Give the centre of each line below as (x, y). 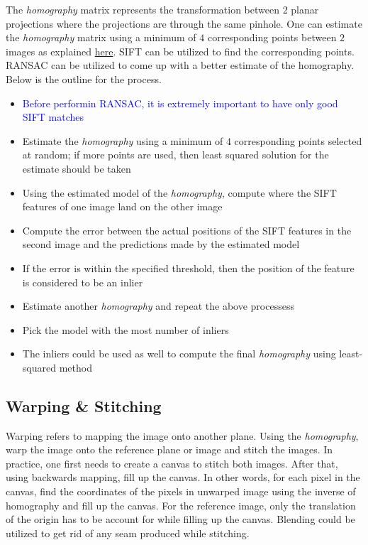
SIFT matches (53, 117)
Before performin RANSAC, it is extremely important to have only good (180, 103)
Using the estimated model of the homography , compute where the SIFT (179, 192)
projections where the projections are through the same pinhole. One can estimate (184, 23)
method (76, 367)
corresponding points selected (298, 140)
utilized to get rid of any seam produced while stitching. (128, 533)
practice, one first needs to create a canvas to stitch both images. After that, (172, 463)
